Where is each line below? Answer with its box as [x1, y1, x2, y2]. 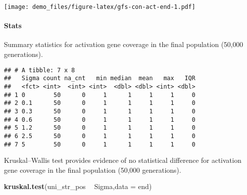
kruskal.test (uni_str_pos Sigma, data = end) [4, 181, 152, 192]
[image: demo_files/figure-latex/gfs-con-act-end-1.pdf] [4, 3, 196, 10]
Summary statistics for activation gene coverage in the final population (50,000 [4, 39, 243, 49]
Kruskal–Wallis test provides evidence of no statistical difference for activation [4, 155, 242, 165]
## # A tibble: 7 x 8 [4, 66, 75, 74]
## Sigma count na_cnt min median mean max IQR [4, 75, 196, 82]
